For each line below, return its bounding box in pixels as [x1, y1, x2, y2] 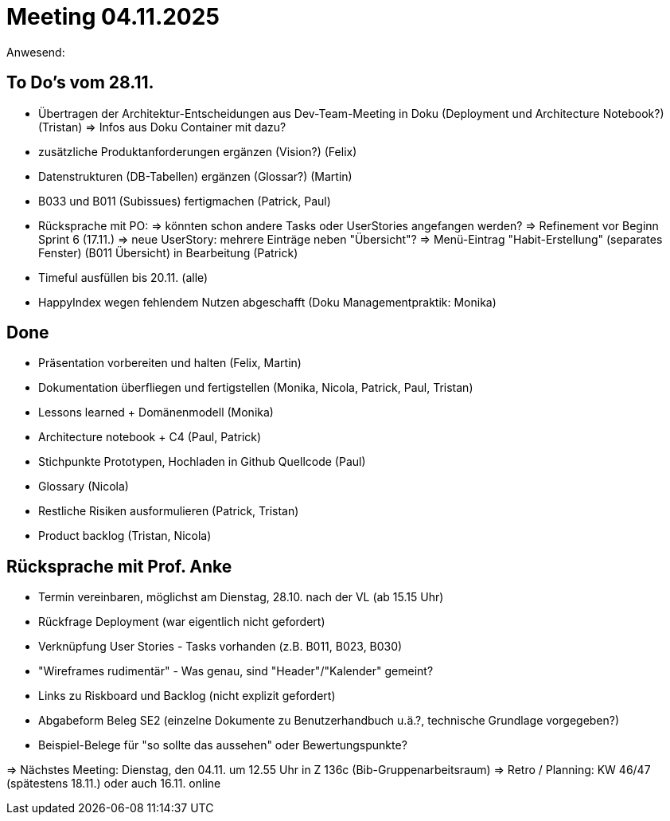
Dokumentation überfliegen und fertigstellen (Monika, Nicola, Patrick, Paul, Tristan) [38, 381, 473, 395]
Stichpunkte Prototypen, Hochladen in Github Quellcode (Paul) [38, 455, 366, 469]
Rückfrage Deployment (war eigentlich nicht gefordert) [38, 615, 325, 629]
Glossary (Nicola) [38, 479, 129, 494]
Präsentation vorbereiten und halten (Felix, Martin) [38, 356, 302, 370]
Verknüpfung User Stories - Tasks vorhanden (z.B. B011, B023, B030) [38, 639, 403, 654]
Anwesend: [6, 45, 65, 59]
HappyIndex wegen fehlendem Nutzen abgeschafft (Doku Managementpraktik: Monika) [38, 295, 497, 309]
